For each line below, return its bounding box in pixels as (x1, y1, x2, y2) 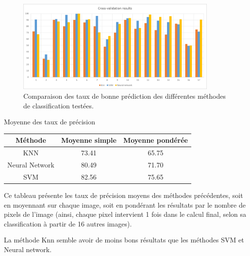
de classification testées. (23, 100, 94, 110)
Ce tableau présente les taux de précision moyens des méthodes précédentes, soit (4, 190, 243, 200)
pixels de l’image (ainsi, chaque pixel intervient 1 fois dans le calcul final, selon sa (4, 209, 247, 219)
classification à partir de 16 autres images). (4, 218, 132, 228)
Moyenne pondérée (123, 135, 188, 145)
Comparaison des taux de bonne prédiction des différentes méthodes (23, 91, 226, 101)
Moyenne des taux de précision (4, 117, 96, 127)
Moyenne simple (61, 135, 117, 145)
